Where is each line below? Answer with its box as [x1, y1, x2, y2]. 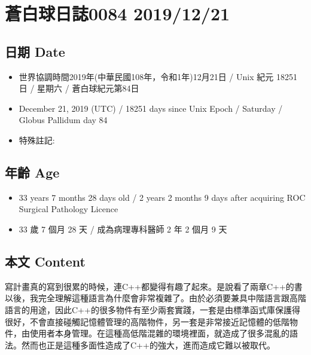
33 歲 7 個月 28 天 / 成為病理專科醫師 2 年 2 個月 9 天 [19, 222, 227, 235]
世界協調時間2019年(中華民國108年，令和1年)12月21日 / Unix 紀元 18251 [19, 70, 297, 82]
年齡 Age [5, 163, 60, 181]
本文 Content [5, 252, 86, 270]
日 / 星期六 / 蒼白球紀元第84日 [19, 82, 139, 94]
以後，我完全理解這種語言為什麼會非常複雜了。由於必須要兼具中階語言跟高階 [5, 292, 306, 304]
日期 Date [5, 42, 65, 60]
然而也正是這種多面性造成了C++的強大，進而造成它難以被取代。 [21, 338, 275, 351]
